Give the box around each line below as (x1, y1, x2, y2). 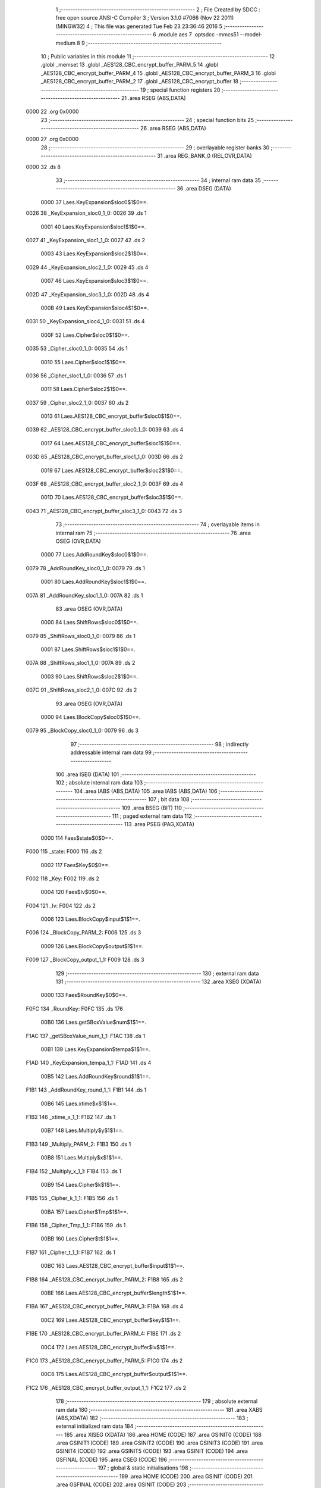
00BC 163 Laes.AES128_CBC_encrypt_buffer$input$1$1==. (40, 1262, 185, 1270)
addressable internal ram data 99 (70, 749, 152, 756)
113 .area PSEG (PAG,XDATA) (124, 821, 194, 828)
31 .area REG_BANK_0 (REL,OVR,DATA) (157, 152, 252, 160)
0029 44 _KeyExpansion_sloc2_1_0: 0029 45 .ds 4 (26, 264, 149, 271)
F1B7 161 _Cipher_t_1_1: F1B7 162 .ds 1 (26, 1249, 116, 1256)
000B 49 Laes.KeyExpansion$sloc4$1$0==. (40, 304, 149, 311)
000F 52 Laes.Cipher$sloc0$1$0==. (40, 331, 130, 339)
